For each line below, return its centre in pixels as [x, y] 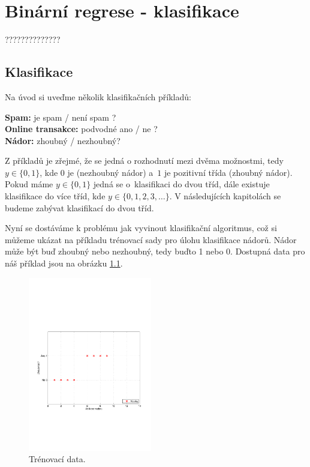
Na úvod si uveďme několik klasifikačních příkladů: [98, 96]
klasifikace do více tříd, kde [55, 196]
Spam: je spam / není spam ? [61, 117]
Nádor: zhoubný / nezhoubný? [63, 140]
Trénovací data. [57, 459]
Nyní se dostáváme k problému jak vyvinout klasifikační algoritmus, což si [141, 228]
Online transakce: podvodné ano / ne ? [81, 129]
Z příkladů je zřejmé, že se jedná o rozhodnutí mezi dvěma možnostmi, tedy [144, 161]
